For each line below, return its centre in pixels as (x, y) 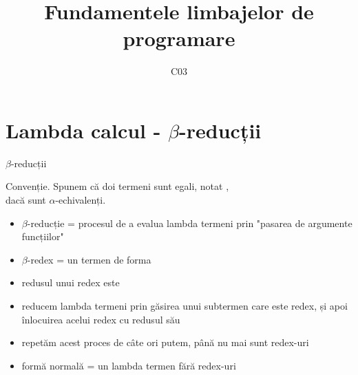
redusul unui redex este (71, 282)
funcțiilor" (43, 236)
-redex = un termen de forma (89, 259)
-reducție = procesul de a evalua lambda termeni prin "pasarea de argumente (190, 223)
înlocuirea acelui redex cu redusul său (101, 319)
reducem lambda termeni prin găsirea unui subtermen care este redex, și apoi (185, 306)
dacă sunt (26, 200)
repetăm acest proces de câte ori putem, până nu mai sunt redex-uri (165, 342)
